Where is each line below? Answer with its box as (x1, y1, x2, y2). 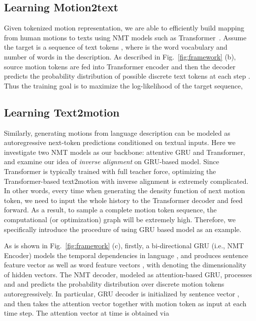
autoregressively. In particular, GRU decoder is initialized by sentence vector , (4, 289, 239, 299)
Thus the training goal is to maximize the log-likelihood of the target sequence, (4, 80, 243, 90)
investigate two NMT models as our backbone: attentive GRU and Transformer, (4, 146, 245, 157)
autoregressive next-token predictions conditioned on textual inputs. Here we (4, 137, 236, 147)
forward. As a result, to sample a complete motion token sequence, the (4, 204, 217, 215)
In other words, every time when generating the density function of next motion (4, 185, 245, 196)
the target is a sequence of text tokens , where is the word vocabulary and (4, 42, 227, 52)
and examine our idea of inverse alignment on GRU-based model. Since (4, 156, 219, 167)
